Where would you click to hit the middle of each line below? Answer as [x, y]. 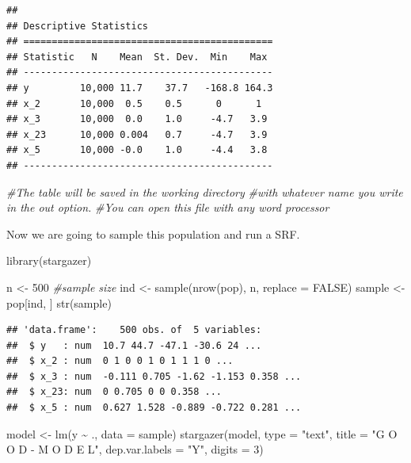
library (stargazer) [49, 260]
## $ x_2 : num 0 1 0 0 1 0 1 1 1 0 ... [120, 361]
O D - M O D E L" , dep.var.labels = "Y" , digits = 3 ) [135, 449]
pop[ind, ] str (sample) [59, 302]
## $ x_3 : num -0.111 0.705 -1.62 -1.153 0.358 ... [154, 376]
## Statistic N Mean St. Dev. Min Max [137, 57]
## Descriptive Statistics [77, 26]
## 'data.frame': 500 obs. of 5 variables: [134, 330]
